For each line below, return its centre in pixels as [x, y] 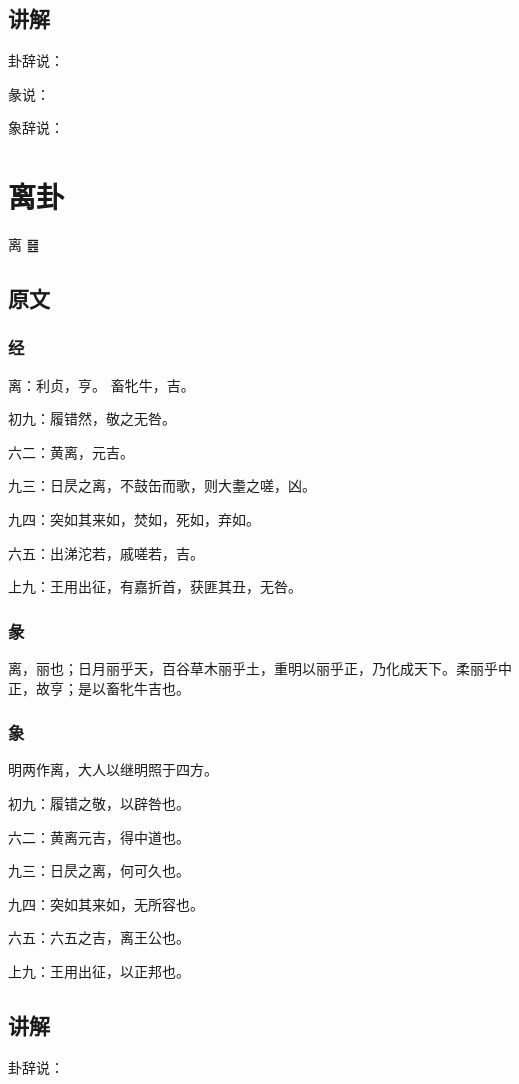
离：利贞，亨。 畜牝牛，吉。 [101, 384]
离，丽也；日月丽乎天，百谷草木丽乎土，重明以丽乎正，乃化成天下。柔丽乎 [253, 668]
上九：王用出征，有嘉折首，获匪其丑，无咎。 [155, 586]
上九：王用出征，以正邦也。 [99, 971]
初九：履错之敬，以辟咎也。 [99, 803]
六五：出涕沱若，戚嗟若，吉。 [106, 552]
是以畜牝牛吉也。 [133, 687]
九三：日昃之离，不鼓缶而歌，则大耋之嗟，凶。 [162, 485]
